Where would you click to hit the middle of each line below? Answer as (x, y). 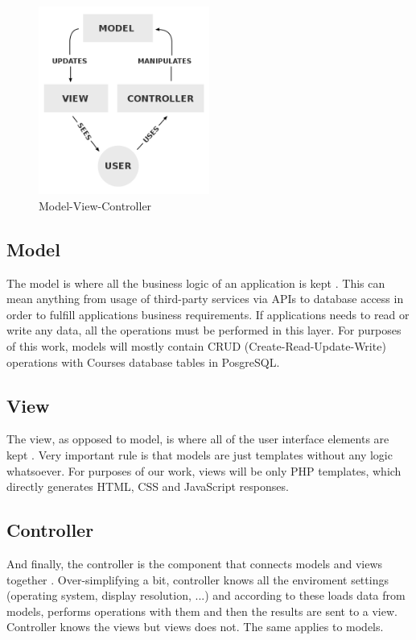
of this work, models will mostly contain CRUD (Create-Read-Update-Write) (196, 345)
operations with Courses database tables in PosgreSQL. (143, 362)
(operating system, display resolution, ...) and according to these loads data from (206, 595)
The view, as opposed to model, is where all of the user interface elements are (198, 439)
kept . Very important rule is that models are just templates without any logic (200, 454)
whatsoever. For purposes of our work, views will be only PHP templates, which (204, 470)
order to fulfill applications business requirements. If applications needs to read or (208, 314)
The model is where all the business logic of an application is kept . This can (196, 283)
